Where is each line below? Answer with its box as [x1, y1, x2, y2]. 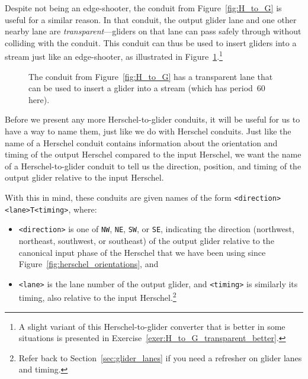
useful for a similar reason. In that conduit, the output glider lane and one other [5, 13, 297, 25]
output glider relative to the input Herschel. [5, 171, 164, 184]
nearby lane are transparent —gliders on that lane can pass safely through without [5, 25, 301, 37]
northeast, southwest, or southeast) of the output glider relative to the [18, 234, 274, 246]
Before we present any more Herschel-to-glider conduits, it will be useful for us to [5, 113, 300, 126]
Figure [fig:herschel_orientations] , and [18, 258, 159, 270]
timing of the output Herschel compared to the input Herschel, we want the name [5, 148, 301, 160]
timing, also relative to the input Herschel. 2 [18, 290, 177, 304]
